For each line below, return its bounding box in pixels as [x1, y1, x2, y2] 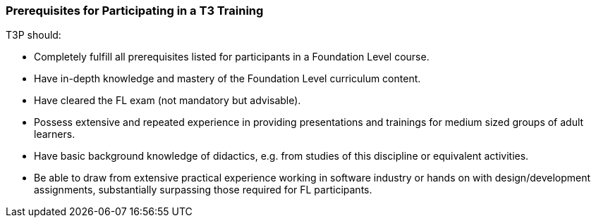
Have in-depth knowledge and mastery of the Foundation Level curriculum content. [34, 72, 421, 85]
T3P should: [6, 29, 61, 42]
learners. [34, 128, 75, 141]
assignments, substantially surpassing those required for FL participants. [34, 184, 372, 196]
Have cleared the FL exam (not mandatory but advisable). [34, 94, 301, 107]
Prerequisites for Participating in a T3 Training [6, 4, 264, 18]
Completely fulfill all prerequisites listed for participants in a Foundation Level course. [34, 51, 430, 63]
